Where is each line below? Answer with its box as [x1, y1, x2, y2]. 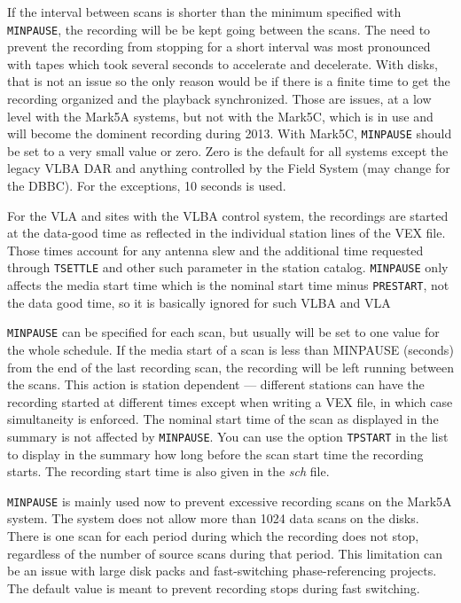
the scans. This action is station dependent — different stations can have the [7, 375, 425, 394]
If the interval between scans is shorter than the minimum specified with [7, 3, 402, 20]
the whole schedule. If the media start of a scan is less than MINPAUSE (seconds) [7, 341, 454, 358]
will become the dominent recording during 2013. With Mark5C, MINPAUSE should [7, 124, 452, 143]
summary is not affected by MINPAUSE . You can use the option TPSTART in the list [7, 427, 449, 445]
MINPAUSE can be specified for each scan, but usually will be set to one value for [7, 323, 440, 341]
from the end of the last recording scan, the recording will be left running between [7, 357, 455, 376]
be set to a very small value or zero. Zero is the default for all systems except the [7, 141, 449, 160]
